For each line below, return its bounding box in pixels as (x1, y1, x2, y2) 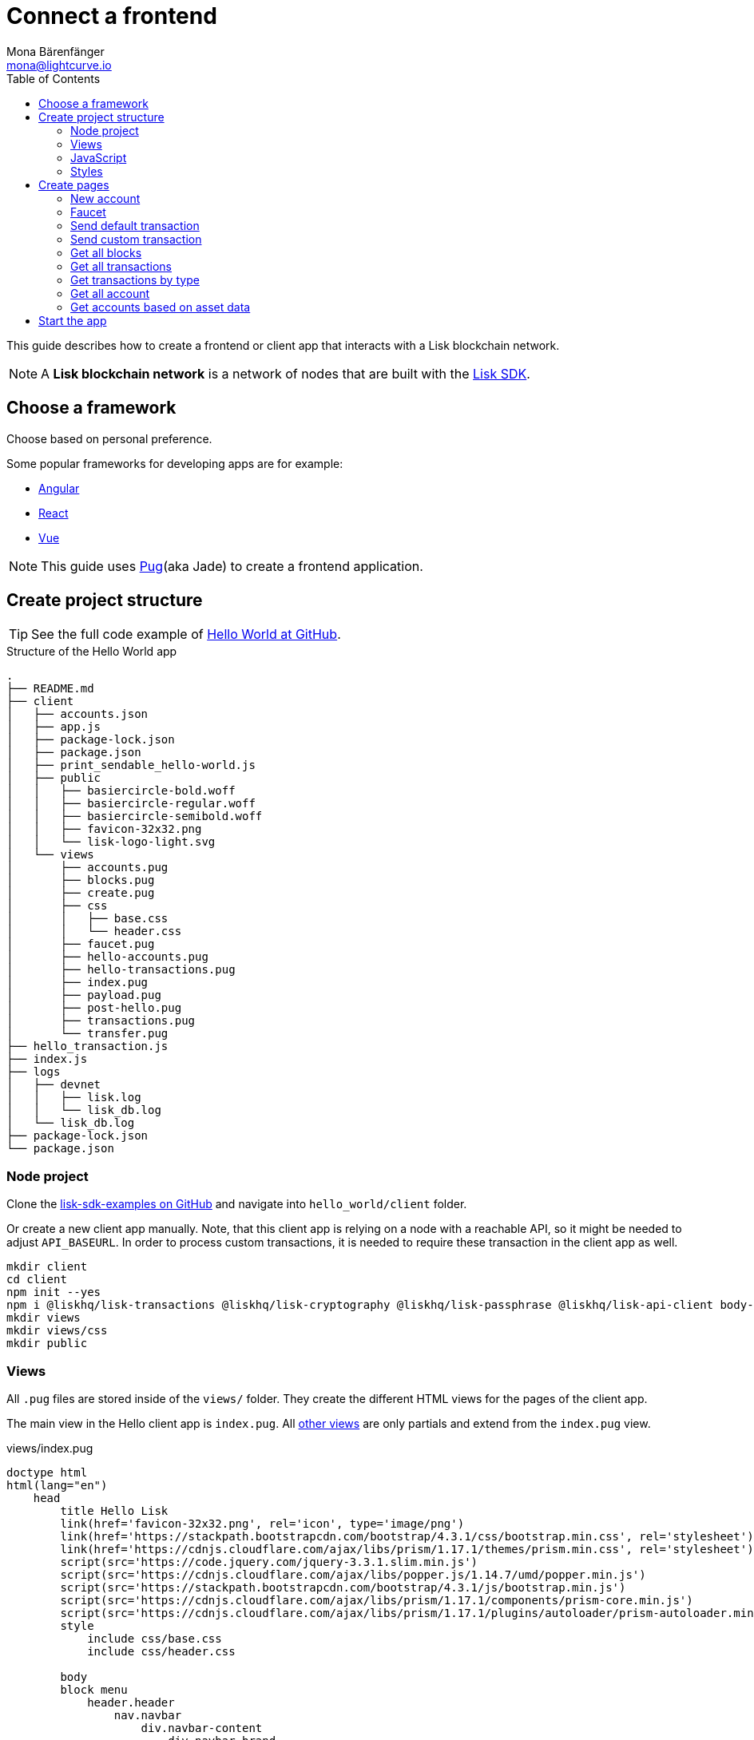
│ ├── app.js (6, 720, 101, 734)
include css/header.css (87, 1644, 236, 1658)
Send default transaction (70, 218, 200, 232)
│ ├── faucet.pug (6, 937, 155, 951)
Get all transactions (70, 259, 172, 273)
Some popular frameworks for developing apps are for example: (6, 456, 343, 470)
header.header (87, 1695, 175, 1709)
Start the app (38, 313, 107, 327)
